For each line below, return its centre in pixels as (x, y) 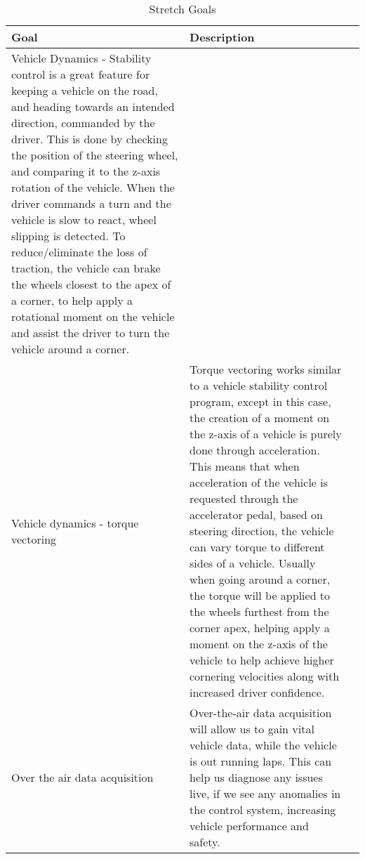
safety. (205, 842)
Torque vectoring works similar (266, 369)
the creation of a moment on (260, 418)
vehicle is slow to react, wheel (84, 219)
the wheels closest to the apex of (91, 284)
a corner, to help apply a (72, 300)
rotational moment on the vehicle (93, 316)
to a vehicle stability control (259, 385)
